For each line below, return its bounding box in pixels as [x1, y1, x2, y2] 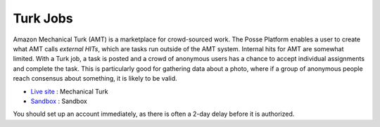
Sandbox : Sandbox [30, 97, 87, 105]
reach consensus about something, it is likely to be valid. [13, 74, 177, 83]
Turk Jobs [13, 11, 73, 26]
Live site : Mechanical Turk [30, 87, 108, 95]
